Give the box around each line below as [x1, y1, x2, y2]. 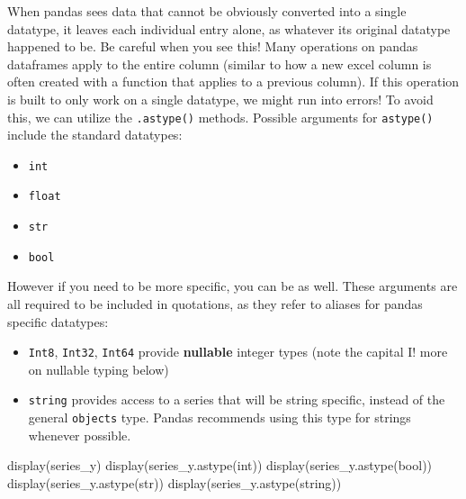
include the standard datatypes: [7, 125, 183, 144]
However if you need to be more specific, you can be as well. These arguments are [7, 277, 458, 295]
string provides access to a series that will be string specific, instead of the [28, 390, 445, 409]
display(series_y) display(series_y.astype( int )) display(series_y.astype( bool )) [7, 456, 433, 475]
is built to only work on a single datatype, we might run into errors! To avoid [7, 89, 434, 108]
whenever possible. [28, 425, 131, 444]
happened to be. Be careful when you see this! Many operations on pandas [7, 37, 418, 56]
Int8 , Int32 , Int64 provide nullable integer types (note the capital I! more [28, 342, 448, 361]
